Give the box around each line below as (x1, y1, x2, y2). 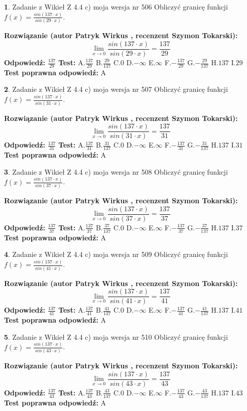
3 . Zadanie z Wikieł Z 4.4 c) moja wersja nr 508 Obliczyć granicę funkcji (4, 166, 228, 177)
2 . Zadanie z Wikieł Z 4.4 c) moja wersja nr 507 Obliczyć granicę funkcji (4, 84, 228, 94)
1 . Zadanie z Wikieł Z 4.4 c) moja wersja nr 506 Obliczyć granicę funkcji (4, 2, 228, 12)
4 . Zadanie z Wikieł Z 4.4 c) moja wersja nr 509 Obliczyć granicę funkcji (4, 249, 228, 259)
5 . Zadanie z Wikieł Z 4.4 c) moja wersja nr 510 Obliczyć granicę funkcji (4, 331, 228, 342)
